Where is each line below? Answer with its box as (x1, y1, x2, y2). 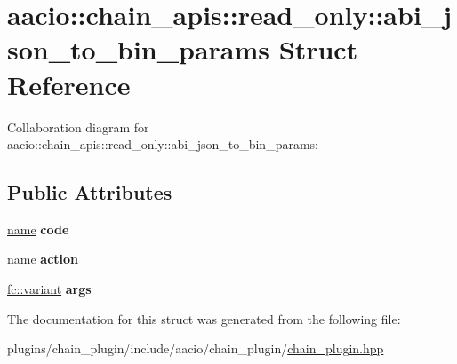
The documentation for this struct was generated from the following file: (7, 309, 401, 328)
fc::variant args (7, 280, 92, 298)
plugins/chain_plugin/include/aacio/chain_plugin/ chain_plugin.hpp (7, 339, 384, 358)
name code (7, 219, 69, 238)
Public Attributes (7, 178, 172, 206)
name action (7, 249, 79, 268)
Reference (7, 66, 131, 102)
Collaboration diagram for (7, 117, 149, 136)
